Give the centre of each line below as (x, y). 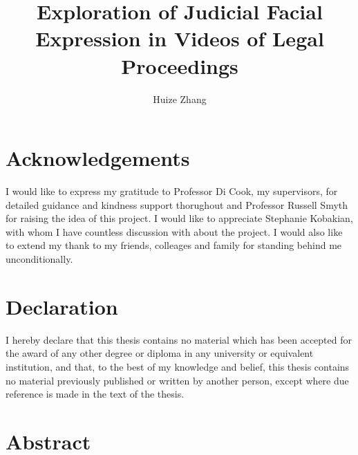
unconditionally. (39, 259)
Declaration (62, 306)
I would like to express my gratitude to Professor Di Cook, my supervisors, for (172, 191)
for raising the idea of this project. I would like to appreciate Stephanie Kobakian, (179, 218)
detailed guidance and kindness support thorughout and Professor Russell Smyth (177, 204)
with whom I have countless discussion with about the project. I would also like (174, 231)
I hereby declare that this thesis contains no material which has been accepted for (179, 339)
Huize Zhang (180, 99)
